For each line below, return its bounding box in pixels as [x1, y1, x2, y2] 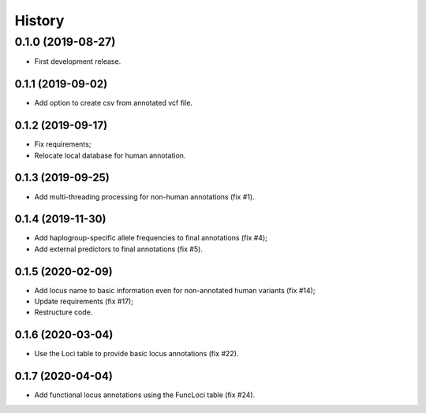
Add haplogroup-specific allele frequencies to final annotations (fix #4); [34, 233, 267, 243]
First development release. [34, 57, 121, 66]
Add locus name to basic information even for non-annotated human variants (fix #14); [34, 285, 316, 295]
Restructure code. [34, 307, 93, 317]
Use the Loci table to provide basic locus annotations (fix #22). [34, 349, 239, 359]
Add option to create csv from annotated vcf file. [34, 99, 193, 108]
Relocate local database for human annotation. [34, 151, 186, 160]
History [14, 12, 65, 29]
